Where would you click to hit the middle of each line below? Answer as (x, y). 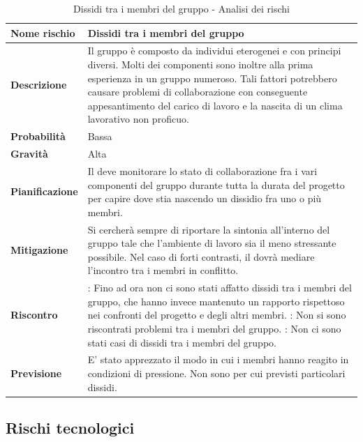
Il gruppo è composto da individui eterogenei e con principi (214, 51)
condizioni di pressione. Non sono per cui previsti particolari (216, 373)
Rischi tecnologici (70, 428)
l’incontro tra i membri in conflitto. (163, 270)
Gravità (29, 154)
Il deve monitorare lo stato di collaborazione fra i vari (202, 170)
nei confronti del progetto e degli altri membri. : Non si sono (217, 315)
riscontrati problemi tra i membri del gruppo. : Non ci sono (214, 328)
